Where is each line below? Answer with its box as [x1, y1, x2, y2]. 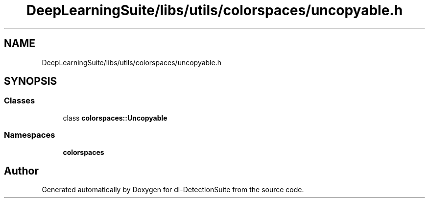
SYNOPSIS [4, 75, 57, 88]
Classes [4, 96, 35, 106]
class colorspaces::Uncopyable [63, 113, 167, 122]
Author [4, 164, 39, 177]
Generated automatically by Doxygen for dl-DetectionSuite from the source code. [42, 185, 304, 194]
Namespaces [4, 130, 55, 140]
